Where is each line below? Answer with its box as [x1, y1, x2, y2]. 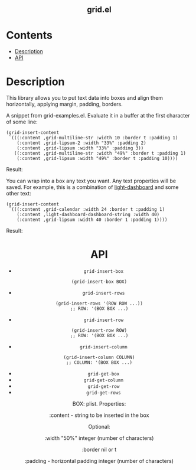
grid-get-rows [86, 390, 121, 396]
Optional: [88, 423, 110, 430]
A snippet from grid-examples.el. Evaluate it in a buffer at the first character [6, 112, 190, 119]
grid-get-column [83, 377, 124, 383]
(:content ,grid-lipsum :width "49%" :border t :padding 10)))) [17, 156, 178, 162]
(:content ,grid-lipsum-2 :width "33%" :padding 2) [17, 140, 146, 146]
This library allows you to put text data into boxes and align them [6, 94, 164, 102]
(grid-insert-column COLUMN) [63, 354, 135, 361]
